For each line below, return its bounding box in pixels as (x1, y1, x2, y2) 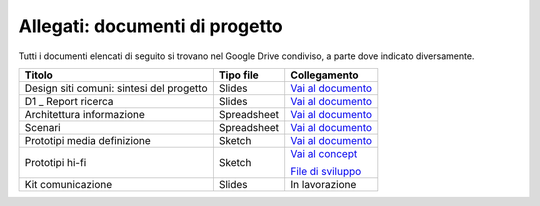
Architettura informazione (24, 107, 145, 121)
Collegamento (290, 68, 359, 82)
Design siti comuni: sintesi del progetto (24, 81, 208, 95)
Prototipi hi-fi (24, 155, 87, 169)
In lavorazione (290, 177, 357, 191)
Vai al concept (290, 146, 358, 160)
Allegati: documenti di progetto (18, 15, 284, 37)
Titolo (24, 68, 54, 82)
